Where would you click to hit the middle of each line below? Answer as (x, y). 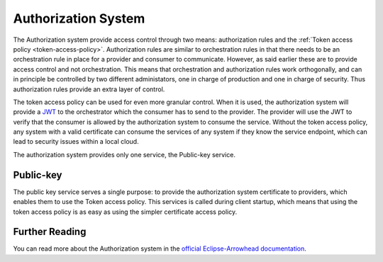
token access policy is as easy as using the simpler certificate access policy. (125, 212)
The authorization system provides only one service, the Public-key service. (124, 154)
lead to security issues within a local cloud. (76, 142)
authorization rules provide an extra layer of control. (89, 89)
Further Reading (50, 232)
